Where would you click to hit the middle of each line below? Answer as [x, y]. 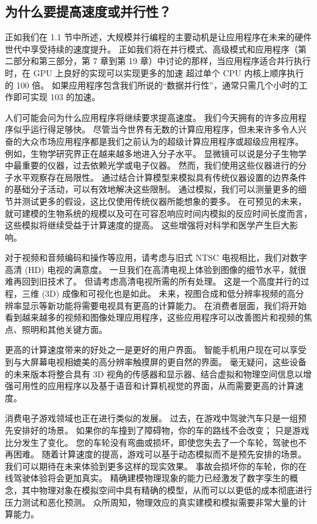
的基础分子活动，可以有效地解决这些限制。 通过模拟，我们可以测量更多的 [151, 189]
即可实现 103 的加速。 [57, 97]
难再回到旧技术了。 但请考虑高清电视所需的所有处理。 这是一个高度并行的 [153, 281]
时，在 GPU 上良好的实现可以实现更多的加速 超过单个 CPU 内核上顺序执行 [155, 72]
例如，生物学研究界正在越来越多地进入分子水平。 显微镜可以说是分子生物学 [156, 153]
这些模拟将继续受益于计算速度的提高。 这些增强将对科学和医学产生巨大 [147, 225]
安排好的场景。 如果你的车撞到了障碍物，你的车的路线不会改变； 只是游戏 [161, 430]
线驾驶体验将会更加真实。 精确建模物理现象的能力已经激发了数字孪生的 [147, 478]
